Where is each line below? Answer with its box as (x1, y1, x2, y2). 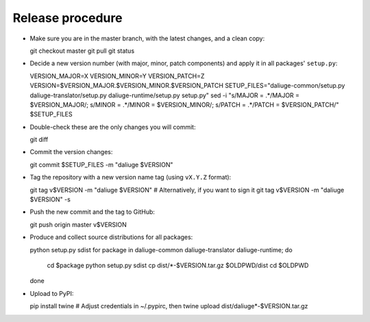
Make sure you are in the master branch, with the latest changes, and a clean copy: (29, 34, 265, 42)
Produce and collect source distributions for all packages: (29, 233, 193, 241)
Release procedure (12, 10, 123, 25)
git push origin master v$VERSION (29, 220, 127, 229)
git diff (29, 136, 49, 144)
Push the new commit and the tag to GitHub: (29, 208, 156, 216)
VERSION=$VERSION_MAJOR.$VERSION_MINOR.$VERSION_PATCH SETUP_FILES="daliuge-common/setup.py (29, 82, 345, 90)
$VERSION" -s (29, 195, 71, 203)
